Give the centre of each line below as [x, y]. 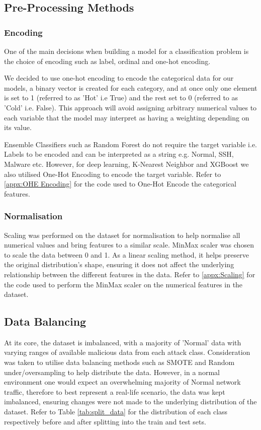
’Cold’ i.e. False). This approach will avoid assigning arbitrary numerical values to [130, 107]
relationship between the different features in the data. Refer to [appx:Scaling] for [130, 274]
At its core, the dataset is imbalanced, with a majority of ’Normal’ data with [123, 342]
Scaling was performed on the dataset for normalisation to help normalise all [122, 235]
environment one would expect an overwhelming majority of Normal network [122, 382]
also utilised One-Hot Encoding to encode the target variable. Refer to [113, 174]
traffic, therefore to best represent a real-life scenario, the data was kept [115, 391]
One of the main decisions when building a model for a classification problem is [126, 51]
